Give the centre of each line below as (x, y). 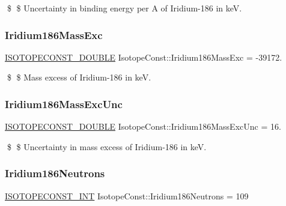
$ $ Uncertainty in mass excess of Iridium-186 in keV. (107, 146)
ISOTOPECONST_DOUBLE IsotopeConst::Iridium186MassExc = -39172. (144, 57)
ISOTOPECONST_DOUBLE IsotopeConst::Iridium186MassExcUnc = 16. (143, 126)
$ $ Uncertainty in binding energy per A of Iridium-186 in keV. (124, 8)
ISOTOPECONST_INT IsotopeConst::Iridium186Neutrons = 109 (127, 195)
